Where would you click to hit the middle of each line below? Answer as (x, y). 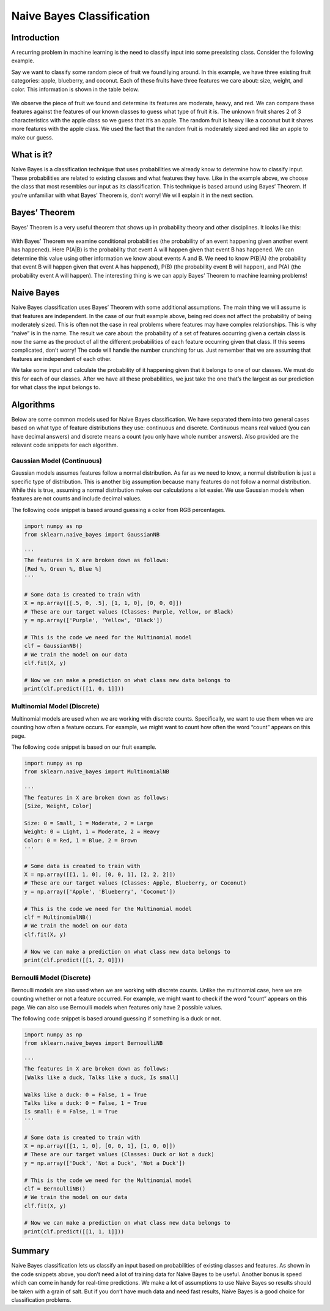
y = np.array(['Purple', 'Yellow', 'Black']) (94, 620)
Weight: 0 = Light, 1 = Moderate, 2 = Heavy (92, 832)
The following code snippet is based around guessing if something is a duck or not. (116, 1018)
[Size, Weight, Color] (58, 806)
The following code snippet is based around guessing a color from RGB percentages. (119, 510)
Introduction (35, 38)
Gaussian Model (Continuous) (57, 461)
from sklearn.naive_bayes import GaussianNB (92, 535)
